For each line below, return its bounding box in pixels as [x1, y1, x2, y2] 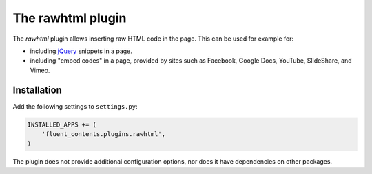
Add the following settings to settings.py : [12, 102, 138, 110]
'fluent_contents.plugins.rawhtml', [41, 131, 165, 138]
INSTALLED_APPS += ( [27, 120, 96, 129]
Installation [12, 84, 62, 96]
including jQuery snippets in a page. [30, 47, 132, 55]
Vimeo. [30, 66, 50, 74]
